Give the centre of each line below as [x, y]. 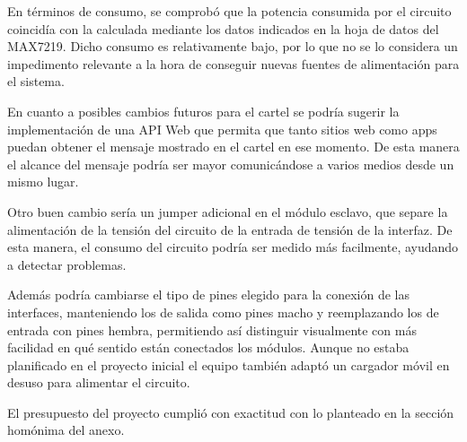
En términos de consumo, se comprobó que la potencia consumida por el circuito [229, 11]
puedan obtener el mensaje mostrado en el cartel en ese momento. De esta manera [233, 147]
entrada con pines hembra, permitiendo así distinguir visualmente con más [212, 329]
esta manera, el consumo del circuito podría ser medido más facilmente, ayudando [233, 247]
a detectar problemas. [67, 264]
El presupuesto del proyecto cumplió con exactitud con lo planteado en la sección [231, 412]
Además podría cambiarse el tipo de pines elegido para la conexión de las [209, 295]
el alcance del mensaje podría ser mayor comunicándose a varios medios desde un [231, 164]
